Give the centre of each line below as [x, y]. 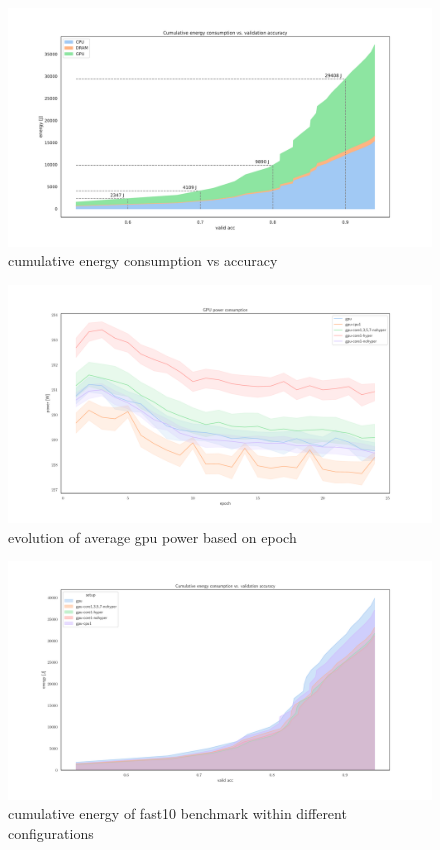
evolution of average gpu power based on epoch [152, 536]
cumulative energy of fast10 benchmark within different [177, 813]
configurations [51, 833]
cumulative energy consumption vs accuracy [143, 260]
